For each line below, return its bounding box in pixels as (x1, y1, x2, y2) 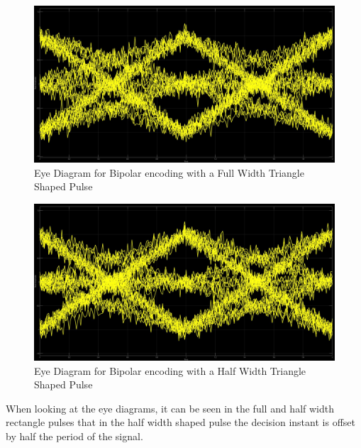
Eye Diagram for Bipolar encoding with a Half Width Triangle (34, 363, 306, 378)
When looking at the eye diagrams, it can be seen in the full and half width (6, 400, 334, 415)
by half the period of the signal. (6, 428, 143, 443)
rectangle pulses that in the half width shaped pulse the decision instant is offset (6, 415, 355, 430)
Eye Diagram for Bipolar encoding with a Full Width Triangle (34, 165, 304, 180)
